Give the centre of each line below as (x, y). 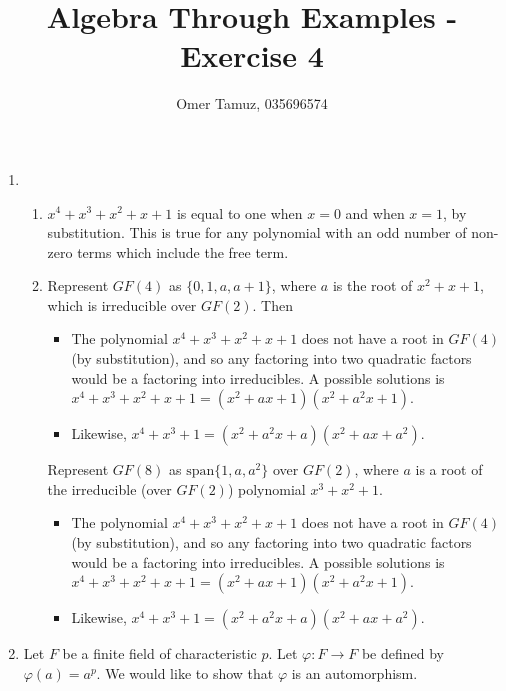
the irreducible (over (109, 488)
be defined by (402, 653)
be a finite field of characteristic (159, 653)
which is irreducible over (122, 304)
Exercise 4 (252, 55)
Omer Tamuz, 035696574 (252, 103)
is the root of (372, 285)
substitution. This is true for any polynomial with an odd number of (257, 232)
